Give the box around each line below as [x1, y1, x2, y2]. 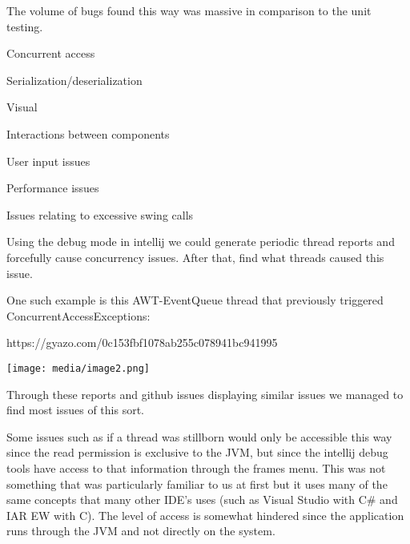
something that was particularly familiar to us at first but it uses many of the [6, 475, 388, 492]
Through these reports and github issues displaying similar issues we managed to [6, 385, 404, 402]
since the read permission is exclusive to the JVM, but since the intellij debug [6, 444, 388, 461]
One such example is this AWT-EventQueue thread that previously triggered [6, 292, 384, 308]
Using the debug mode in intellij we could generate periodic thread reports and [6, 233, 395, 250]
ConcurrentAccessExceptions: [6, 307, 151, 324]
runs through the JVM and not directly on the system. [6, 522, 275, 539]
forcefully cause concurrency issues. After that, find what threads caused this [6, 248, 384, 265]
